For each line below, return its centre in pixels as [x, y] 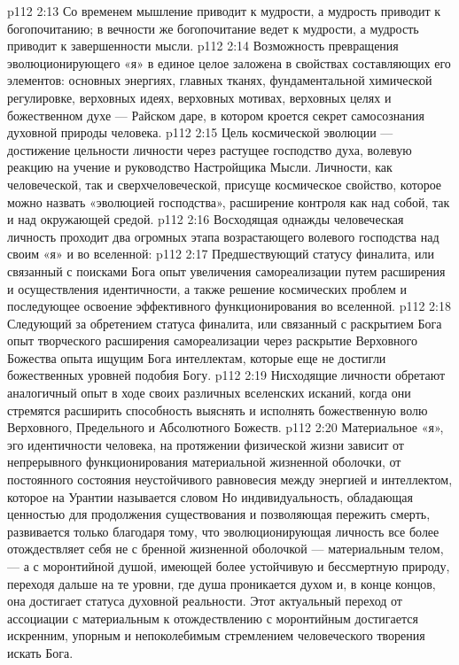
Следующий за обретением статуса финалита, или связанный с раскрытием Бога [225, 323]
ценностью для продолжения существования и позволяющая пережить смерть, [219, 514]
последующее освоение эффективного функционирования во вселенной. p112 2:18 [229, 306]
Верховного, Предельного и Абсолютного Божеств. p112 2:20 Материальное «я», [226, 427]
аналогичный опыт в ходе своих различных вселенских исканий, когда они [209, 393]
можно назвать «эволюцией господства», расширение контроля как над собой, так [229, 201]
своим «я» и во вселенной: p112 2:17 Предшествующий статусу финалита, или [221, 254]
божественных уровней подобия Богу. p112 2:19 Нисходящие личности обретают [226, 375]
